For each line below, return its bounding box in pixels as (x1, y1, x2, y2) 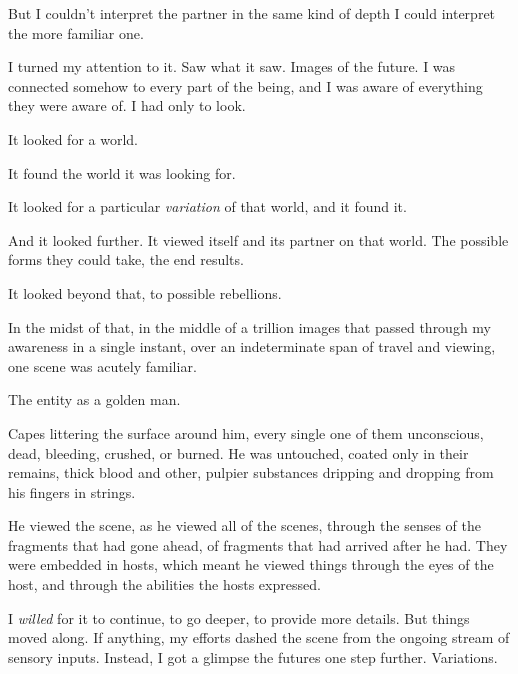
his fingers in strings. (8, 481, 136, 502)
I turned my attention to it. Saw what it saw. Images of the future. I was (8, 56, 456, 77)
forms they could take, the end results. (8, 249, 244, 270)
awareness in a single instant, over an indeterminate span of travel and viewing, (8, 336, 496, 357)
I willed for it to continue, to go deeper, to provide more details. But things (8, 607, 470, 628)
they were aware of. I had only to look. (8, 95, 246, 116)
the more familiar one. (8, 22, 144, 43)
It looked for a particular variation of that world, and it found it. (8, 196, 407, 217)
